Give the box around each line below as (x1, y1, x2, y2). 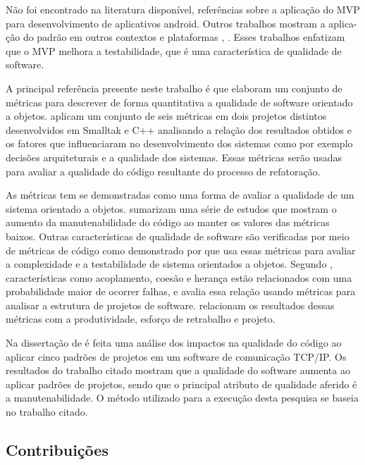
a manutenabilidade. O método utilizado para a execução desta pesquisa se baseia (6, 390, 359, 405)
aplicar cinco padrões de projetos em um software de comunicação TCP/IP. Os (6, 349, 347, 364)
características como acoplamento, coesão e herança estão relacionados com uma (6, 270, 352, 285)
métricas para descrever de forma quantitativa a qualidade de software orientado (6, 94, 353, 109)
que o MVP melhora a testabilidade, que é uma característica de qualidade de (6, 43, 342, 58)
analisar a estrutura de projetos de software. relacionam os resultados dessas (6, 297, 335, 312)
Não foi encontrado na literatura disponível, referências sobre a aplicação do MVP (6, 2, 360, 16)
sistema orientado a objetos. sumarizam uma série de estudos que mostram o (6, 201, 337, 216)
